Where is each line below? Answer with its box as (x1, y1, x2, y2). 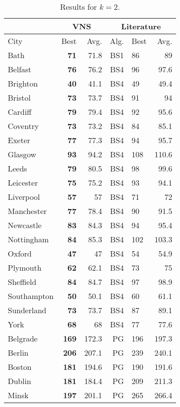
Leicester (8, 177, 38, 188)
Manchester (8, 205, 47, 216)
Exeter (8, 134, 31, 146)
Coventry (8, 120, 39, 131)
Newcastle (8, 219, 42, 231)
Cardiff (8, 106, 32, 117)
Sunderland (8, 304, 47, 316)
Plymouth (8, 262, 42, 273)
